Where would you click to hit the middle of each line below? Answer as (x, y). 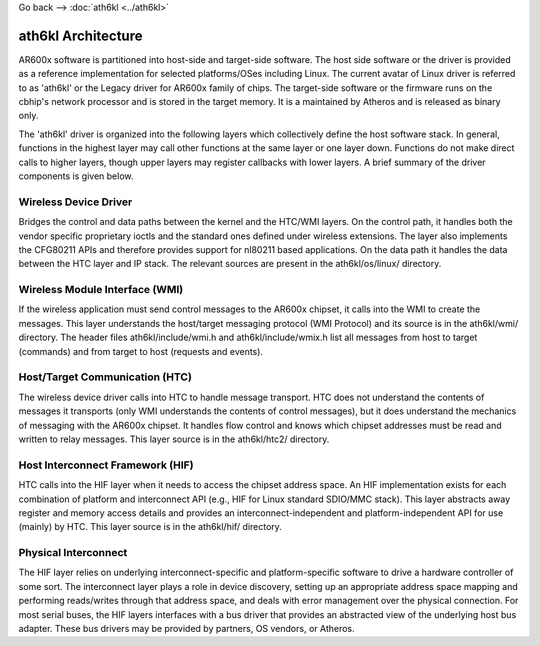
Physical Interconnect (73, 553)
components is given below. (76, 176)
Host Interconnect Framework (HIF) (106, 465)
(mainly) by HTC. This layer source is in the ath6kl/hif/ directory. (150, 527)
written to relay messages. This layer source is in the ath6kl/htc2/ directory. (174, 439)
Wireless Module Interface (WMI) (101, 290)
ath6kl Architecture (80, 35)
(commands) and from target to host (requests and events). (141, 351)
